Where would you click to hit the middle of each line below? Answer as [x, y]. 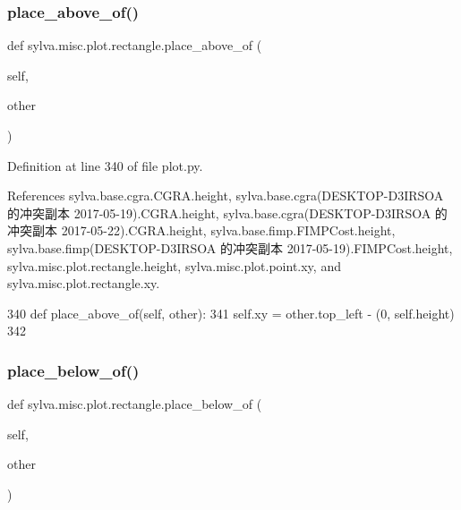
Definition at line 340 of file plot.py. [105, 165]
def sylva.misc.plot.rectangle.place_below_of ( [135, 404]
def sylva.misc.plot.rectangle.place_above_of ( [135, 45]
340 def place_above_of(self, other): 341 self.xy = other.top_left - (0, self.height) [231, 313]
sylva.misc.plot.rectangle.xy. [84, 283]
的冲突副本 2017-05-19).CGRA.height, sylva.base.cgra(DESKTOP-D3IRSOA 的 [227, 212]
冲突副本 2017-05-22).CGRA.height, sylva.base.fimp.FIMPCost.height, [201, 230]
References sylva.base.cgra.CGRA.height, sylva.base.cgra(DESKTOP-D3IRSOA [226, 195]
